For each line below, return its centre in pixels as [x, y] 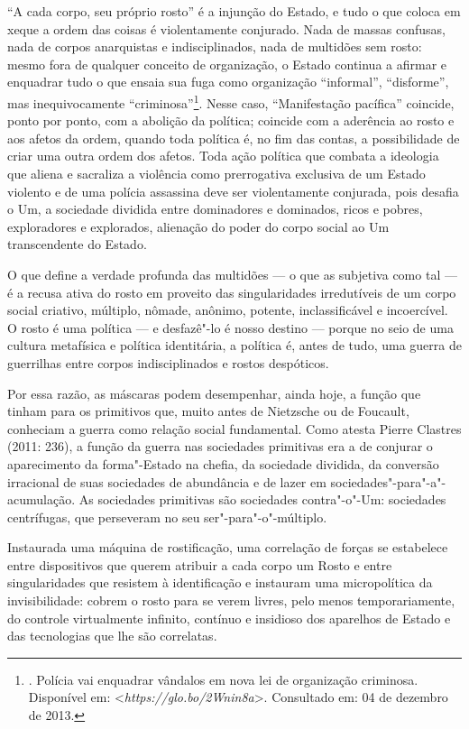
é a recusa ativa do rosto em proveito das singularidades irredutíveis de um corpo [232, 292]
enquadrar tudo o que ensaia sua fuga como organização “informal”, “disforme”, [228, 82]
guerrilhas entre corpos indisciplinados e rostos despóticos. [168, 362]
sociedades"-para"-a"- [388, 481]
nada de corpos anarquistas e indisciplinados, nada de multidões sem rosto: [215, 46]
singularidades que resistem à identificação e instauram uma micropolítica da [220, 582]
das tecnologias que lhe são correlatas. [112, 636]
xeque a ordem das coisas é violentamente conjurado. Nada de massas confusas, [226, 28]
